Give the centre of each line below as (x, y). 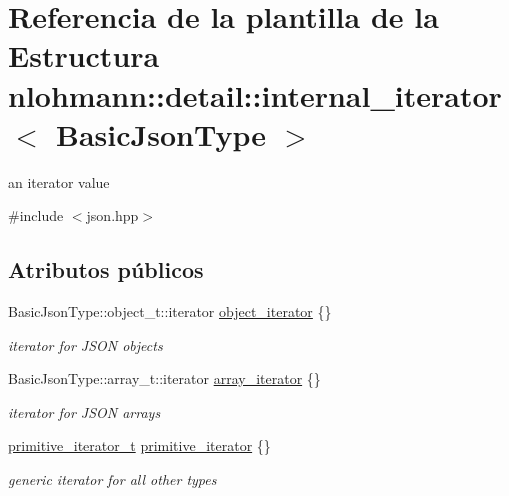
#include (36, 215)
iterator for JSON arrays (84, 411)
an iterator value (59, 181)
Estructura (84, 55)
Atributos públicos (106, 269)
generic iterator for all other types (112, 479)
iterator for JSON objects (85, 344)
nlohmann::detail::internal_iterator (255, 94)
